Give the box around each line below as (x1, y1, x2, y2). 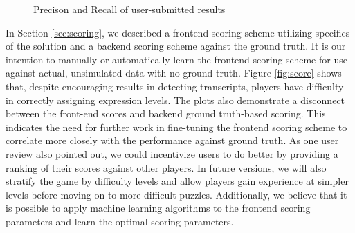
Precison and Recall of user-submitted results (33, 2, 226, 16)
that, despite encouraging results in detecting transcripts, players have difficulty (6, 79, 344, 93)
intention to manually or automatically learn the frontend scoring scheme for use (6, 52, 347, 66)
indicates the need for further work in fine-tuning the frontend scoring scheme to (6, 119, 347, 134)
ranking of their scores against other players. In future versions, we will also (6, 160, 327, 174)
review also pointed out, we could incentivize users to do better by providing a (6, 146, 338, 161)
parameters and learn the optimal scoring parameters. (6, 214, 234, 228)
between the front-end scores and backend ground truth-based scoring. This (6, 106, 326, 121)
